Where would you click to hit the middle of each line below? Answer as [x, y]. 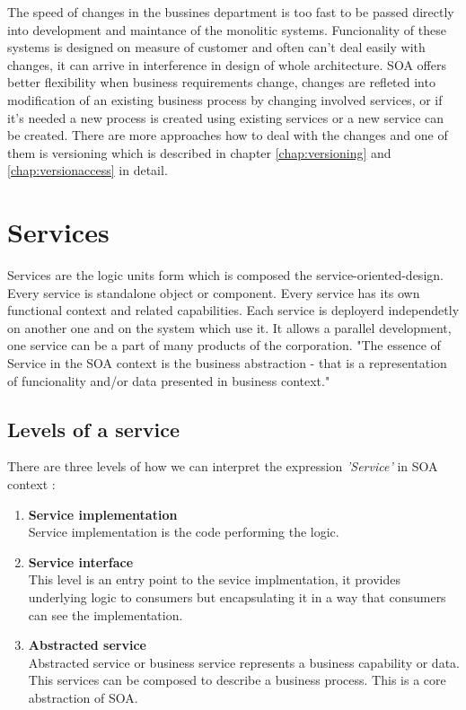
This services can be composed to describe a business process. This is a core [237, 680]
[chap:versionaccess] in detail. [88, 170]
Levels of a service [94, 429]
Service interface [81, 561]
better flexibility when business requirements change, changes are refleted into [221, 82]
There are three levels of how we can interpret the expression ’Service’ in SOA [223, 466]
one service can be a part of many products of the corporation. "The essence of [224, 345]
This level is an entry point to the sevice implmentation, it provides [214, 579]
